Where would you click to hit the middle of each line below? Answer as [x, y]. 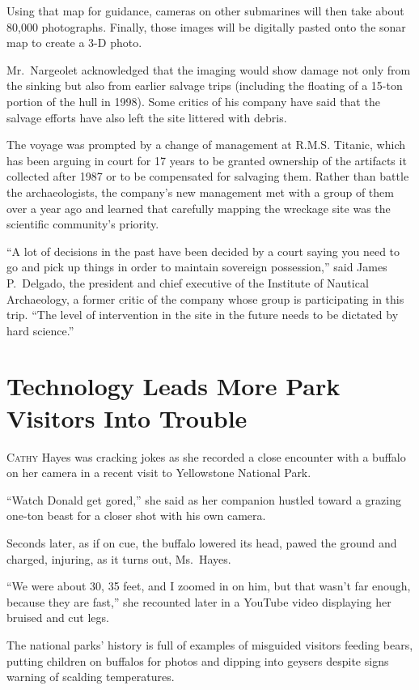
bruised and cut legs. [58, 618]
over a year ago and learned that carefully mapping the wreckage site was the [199, 208]
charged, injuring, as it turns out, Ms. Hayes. [119, 558]
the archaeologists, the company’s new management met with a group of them [200, 192]
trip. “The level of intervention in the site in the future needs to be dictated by [203, 315]
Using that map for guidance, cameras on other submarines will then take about [205, 11]
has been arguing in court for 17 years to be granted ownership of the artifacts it [207, 160]
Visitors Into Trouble [127, 417]
